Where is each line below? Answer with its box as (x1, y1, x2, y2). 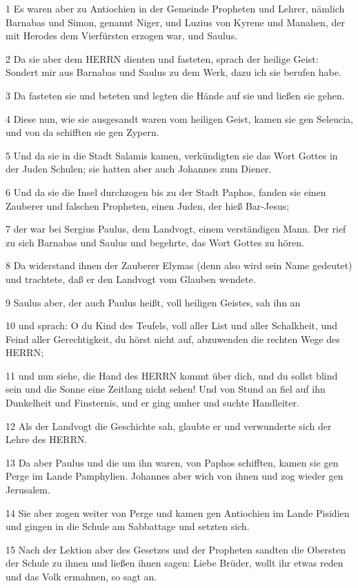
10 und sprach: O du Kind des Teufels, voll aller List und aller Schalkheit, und (6, 318, 337, 333)
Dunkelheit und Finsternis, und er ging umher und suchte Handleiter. (6, 395, 299, 410)
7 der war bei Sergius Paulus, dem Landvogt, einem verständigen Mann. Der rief (6, 222, 346, 236)
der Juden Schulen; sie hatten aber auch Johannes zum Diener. (6, 161, 272, 176)
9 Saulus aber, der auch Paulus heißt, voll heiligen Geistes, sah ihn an (6, 295, 301, 309)
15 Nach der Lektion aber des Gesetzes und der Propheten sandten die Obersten (6, 542, 346, 556)
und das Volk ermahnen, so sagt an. (6, 569, 157, 583)
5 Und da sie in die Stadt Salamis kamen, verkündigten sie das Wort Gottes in (6, 148, 338, 162)
